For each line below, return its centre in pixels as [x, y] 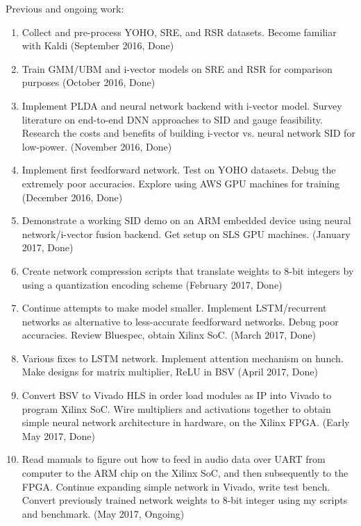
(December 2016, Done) [72, 197]
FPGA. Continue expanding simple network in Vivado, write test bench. [176, 486]
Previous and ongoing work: [65, 8]
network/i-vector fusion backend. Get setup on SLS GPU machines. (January [186, 234]
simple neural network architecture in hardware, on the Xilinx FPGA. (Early [186, 422]
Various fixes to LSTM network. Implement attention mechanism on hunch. [183, 358]
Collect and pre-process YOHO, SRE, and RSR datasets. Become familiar [179, 32]
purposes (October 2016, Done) [89, 82]
